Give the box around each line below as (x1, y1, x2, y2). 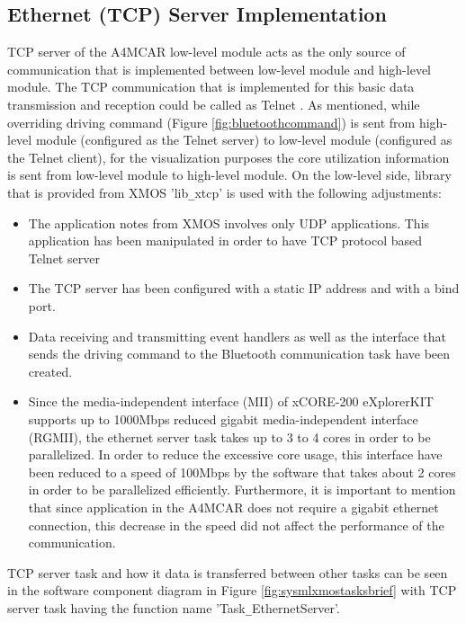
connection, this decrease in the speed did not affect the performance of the (28, 515, 444, 534)
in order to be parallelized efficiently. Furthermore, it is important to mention (28, 480, 456, 499)
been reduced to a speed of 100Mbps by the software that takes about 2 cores (28, 462, 456, 481)
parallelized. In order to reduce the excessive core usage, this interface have (28, 445, 443, 464)
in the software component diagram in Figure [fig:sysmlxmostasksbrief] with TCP (7, 581, 457, 600)
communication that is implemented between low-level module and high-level (7, 59, 431, 78)
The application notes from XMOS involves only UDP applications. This (28, 213, 430, 232)
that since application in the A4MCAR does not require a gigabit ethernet (28, 497, 439, 516)
